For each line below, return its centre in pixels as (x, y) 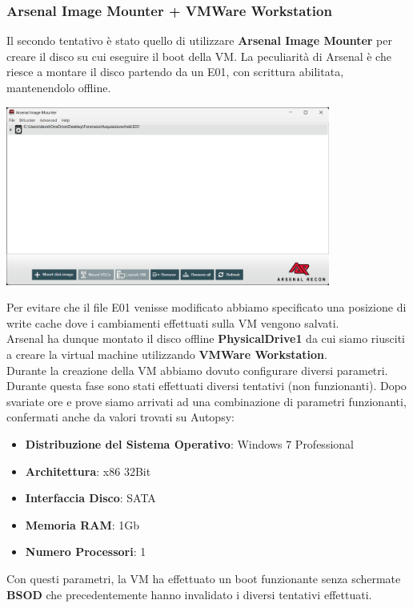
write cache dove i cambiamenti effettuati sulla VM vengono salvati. (173, 322)
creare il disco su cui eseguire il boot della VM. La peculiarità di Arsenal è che (199, 56)
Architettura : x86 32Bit (88, 471)
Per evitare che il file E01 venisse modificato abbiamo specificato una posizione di (206, 307)
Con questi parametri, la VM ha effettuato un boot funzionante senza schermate (204, 578)
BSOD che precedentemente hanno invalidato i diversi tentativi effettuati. (189, 594)
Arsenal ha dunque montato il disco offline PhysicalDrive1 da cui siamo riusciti (206, 338)
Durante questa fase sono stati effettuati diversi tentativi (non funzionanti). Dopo (206, 386)
